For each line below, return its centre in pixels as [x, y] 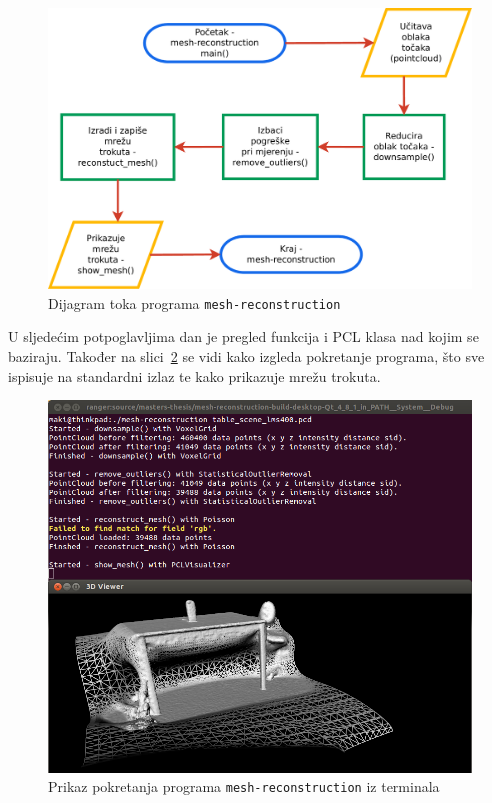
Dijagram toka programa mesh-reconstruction [194, 302]
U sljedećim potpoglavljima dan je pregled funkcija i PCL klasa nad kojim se [243, 336]
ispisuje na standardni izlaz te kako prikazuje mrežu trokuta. [194, 375]
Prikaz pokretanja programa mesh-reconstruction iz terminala [244, 786]
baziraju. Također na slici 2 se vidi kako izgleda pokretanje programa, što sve [246, 355]
